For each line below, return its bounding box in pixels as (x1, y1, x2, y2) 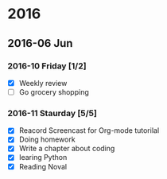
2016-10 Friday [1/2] (7, 60, 87, 72)
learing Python (18, 153, 68, 162)
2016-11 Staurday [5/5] (7, 107, 97, 119)
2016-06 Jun (7, 37, 73, 50)
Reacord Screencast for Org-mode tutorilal (18, 126, 160, 135)
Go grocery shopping (18, 87, 89, 96)
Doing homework (18, 134, 76, 144)
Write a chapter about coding (18, 144, 115, 154)
